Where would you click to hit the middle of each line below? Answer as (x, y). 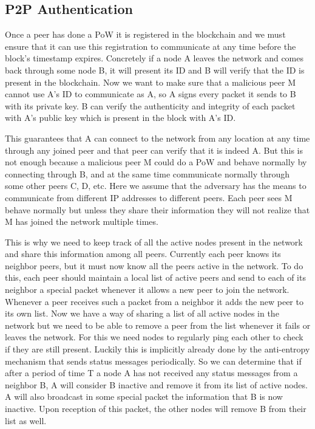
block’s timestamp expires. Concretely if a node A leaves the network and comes (154, 58)
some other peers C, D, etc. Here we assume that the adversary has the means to (156, 186)
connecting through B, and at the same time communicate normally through (147, 173)
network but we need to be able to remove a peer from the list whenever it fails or (158, 325)
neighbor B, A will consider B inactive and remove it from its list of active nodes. (156, 384)
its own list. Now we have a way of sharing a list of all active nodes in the (142, 313)
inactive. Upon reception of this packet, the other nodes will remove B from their (156, 409)
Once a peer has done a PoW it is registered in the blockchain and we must (145, 34)
